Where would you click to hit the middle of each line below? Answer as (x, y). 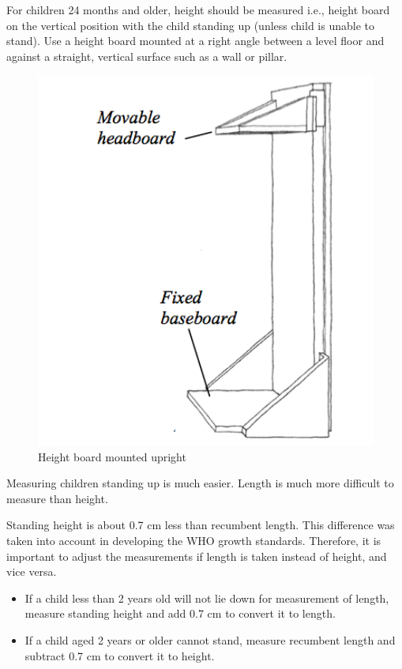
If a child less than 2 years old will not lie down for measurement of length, (207, 598)
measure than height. (57, 498)
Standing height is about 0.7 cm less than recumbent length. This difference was (201, 525)
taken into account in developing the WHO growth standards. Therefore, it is (194, 541)
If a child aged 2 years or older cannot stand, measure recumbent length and (210, 640)
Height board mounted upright (112, 456)
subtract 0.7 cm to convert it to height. (120, 655)
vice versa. (32, 571)
